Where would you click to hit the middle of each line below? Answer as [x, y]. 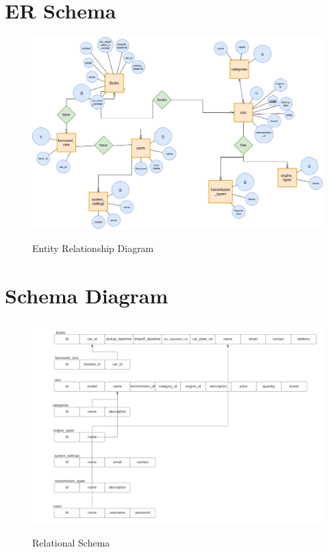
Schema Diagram [87, 295]
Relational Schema [71, 543]
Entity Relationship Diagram [93, 248]
